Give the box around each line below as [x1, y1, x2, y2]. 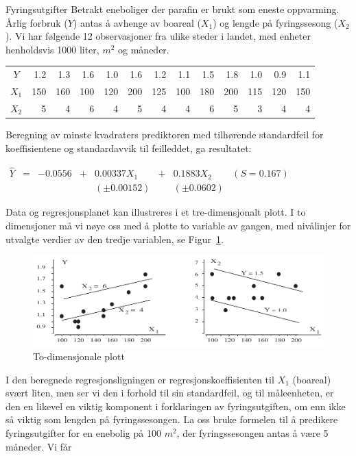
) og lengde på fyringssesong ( [213, 15, 338, 29]
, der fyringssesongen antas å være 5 [176, 425, 329, 440]
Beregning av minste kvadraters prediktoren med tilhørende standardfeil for [5, 127, 324, 141]
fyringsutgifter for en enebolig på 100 [5, 425, 161, 440]
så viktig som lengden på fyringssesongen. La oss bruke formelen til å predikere [5, 412, 338, 427]
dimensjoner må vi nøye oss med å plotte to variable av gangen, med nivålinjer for [5, 218, 351, 232]
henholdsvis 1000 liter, [5, 42, 99, 56]
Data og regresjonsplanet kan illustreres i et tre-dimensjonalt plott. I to [5, 205, 306, 219]
